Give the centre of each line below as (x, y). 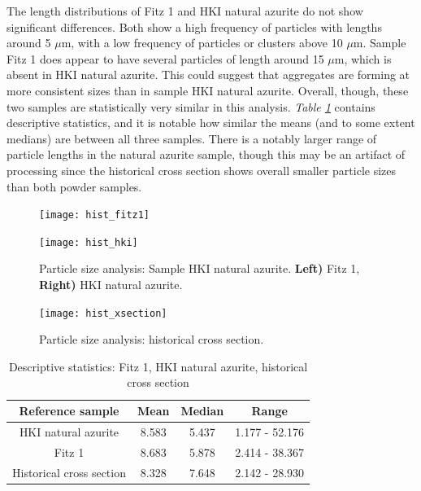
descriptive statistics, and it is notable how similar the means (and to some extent (211, 123)
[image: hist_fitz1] (95, 215)
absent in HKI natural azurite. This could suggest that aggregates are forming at (208, 75)
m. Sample (380, 43)
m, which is (363, 58)
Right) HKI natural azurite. (111, 285)
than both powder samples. (74, 186)
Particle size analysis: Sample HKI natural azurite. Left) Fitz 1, (200, 268)
